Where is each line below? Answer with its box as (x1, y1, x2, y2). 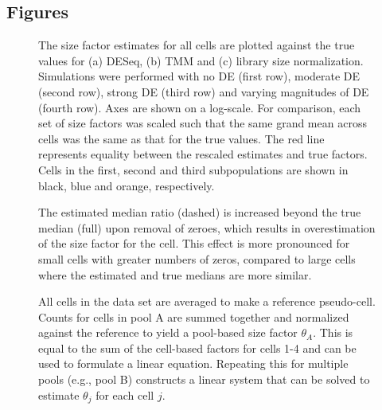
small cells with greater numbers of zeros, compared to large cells (38, 250, 356, 267)
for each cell (95, 386, 154, 403)
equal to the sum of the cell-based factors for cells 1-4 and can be (38, 339, 357, 356)
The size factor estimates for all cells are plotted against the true (38, 37, 355, 53)
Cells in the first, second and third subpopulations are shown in (38, 161, 349, 178)
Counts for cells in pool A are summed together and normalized (38, 308, 349, 325)
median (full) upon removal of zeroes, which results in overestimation (38, 219, 376, 236)
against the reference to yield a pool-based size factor (38, 324, 298, 341)
